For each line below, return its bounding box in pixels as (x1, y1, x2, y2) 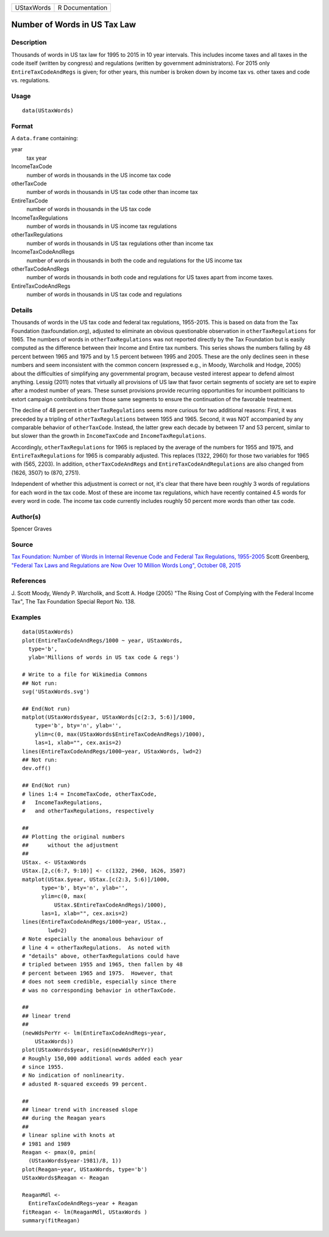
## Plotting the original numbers (22, 833, 125, 840)
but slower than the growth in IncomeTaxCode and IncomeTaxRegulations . (11, 432, 207, 440)
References (11, 577, 46, 585)
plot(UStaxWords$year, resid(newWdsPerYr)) (22, 1046, 154, 1053)
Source (11, 540, 34, 549)
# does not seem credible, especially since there (22, 979, 177, 985)
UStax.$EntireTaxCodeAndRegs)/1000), (54, 901, 167, 908)
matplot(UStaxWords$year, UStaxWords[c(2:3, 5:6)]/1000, (22, 714, 196, 721)
